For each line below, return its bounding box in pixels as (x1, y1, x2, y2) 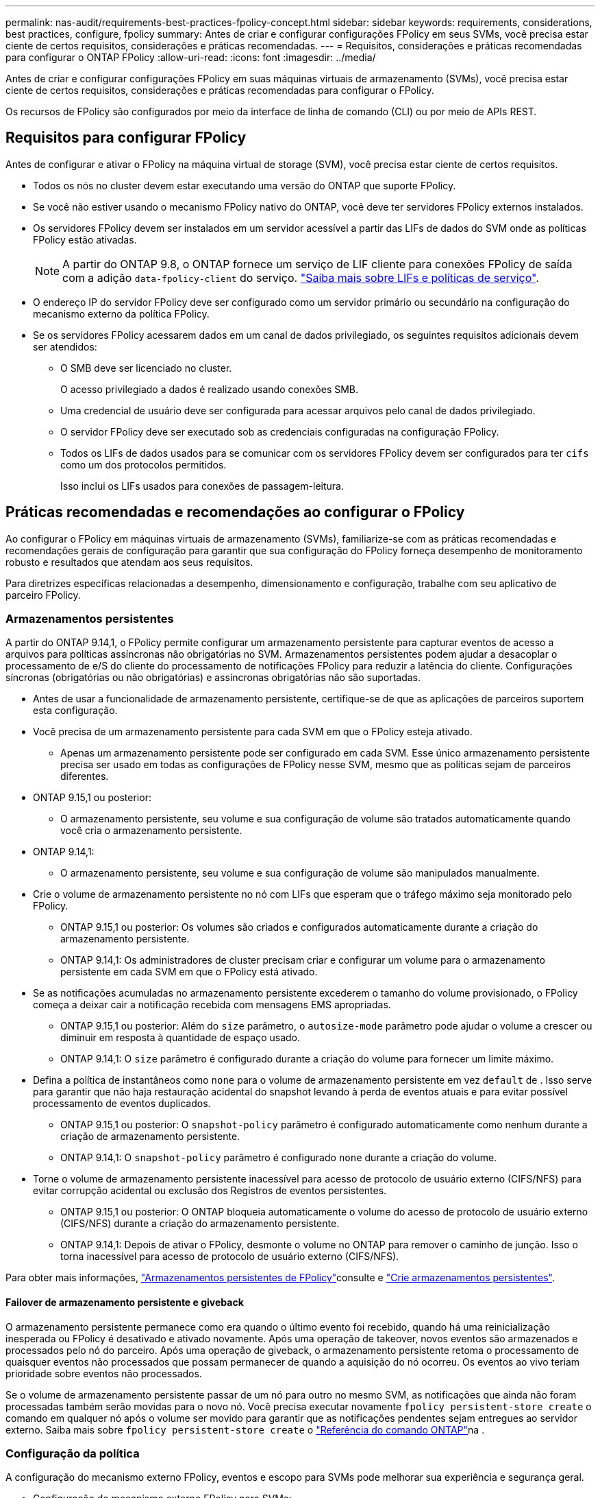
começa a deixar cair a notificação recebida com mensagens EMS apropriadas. (33, 999, 391, 1011)
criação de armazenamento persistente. (60, 1130, 240, 1143)
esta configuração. (33, 704, 118, 717)
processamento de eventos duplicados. (33, 1097, 211, 1110)
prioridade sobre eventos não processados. (5, 1367, 202, 1379)
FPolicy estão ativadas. (33, 233, 137, 246)
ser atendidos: (33, 340, 97, 353)
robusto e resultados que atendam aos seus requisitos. (5, 556, 253, 568)
